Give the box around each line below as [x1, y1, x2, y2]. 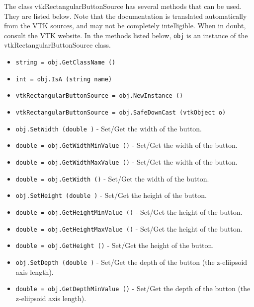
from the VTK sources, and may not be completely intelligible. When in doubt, [4, 20, 246, 31]
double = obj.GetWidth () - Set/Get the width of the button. [15, 173, 209, 184]
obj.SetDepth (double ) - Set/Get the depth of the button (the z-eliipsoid [15, 256, 248, 267]
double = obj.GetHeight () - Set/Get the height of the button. [15, 240, 214, 250]
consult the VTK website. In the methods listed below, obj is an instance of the [4, 30, 248, 40]
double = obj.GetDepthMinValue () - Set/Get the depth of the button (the [15, 283, 251, 294]
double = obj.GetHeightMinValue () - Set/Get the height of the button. [15, 206, 243, 217]
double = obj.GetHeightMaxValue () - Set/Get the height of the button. [15, 223, 243, 234]
